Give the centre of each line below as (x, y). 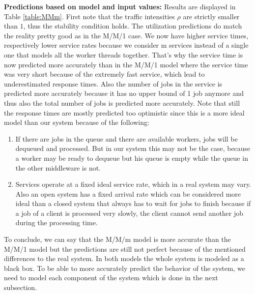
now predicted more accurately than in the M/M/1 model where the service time (126, 64)
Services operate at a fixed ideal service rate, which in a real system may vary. (133, 184)
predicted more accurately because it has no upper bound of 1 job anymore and (124, 93)
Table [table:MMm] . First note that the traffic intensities (89, 16)
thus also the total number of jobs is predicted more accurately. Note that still (122, 103)
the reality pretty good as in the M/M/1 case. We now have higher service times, (126, 35)
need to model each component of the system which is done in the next (111, 278)
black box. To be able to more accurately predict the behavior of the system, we (125, 268)
